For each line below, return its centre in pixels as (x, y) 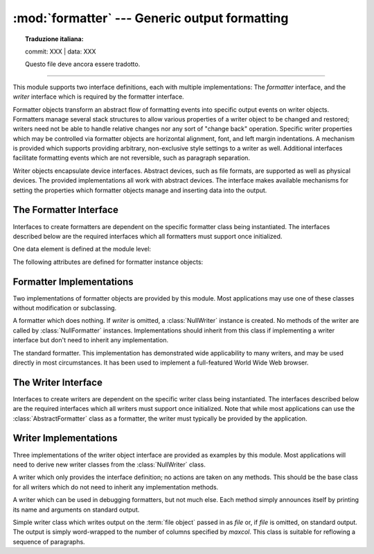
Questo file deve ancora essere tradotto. (83, 64)
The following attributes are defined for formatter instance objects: (108, 262)
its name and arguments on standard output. (76, 510)
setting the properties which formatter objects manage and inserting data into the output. (140, 190)
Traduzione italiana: (54, 39)
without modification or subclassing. (65, 308)
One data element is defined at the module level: (82, 249)
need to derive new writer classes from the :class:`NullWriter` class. (109, 464)
